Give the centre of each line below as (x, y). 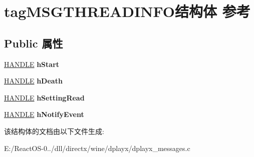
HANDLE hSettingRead (44, 97)
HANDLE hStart (32, 64)
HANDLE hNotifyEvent (44, 114)
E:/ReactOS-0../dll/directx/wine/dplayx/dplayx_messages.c (97, 148)
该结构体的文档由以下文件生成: (54, 131)
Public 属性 (34, 43)
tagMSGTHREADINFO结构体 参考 (127, 11)
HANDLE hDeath (33, 81)
